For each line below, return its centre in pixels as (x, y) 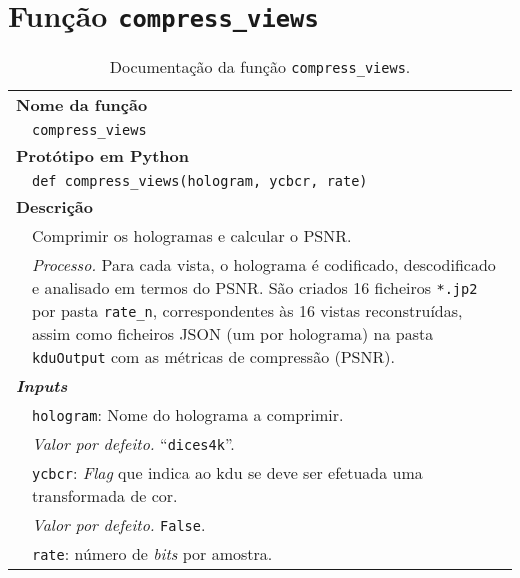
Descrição (54, 207)
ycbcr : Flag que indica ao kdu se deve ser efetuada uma (227, 473)
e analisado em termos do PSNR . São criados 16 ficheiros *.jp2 (255, 288)
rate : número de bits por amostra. (152, 554)
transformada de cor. (105, 496)
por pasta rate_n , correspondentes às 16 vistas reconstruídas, (247, 311)
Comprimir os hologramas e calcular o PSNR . (192, 236)
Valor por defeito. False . (119, 525)
